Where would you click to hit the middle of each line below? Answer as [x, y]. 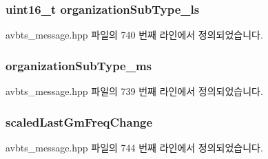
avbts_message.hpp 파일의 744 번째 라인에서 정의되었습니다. [134, 147]
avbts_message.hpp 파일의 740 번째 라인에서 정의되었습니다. [134, 35]
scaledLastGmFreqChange [79, 121]
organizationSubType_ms [79, 65]
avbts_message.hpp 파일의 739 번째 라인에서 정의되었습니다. [134, 91]
